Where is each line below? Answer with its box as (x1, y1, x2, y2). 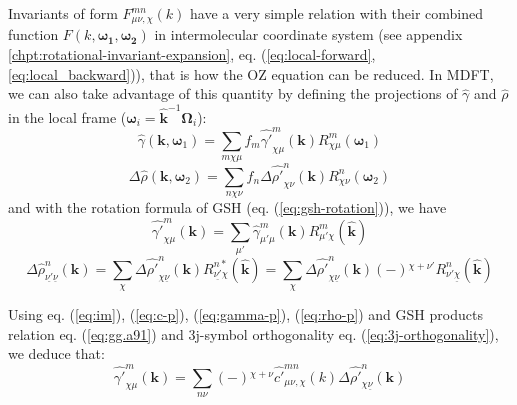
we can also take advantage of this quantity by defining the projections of (8, 83, 458, 104)
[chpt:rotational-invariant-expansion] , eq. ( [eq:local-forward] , (8, 44, 376, 65)
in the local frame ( (8, 106, 127, 127)
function (8, 24, 59, 45)
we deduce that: (8, 343, 105, 364)
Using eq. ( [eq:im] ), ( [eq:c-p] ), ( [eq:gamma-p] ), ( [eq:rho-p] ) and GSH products (8, 304, 483, 325)
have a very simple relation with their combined (190, 3, 484, 23)
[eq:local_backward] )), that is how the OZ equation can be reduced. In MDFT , (8, 63, 494, 84)
